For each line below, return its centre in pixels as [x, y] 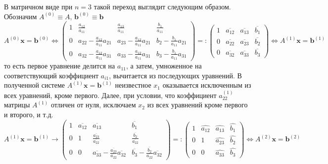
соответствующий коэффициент [51, 75]
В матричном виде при [38, 6]
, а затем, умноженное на [164, 66]
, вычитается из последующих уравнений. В [175, 75]
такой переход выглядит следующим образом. [162, 6]
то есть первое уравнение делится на [60, 66]
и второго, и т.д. [29, 114]
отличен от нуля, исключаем [93, 105]
